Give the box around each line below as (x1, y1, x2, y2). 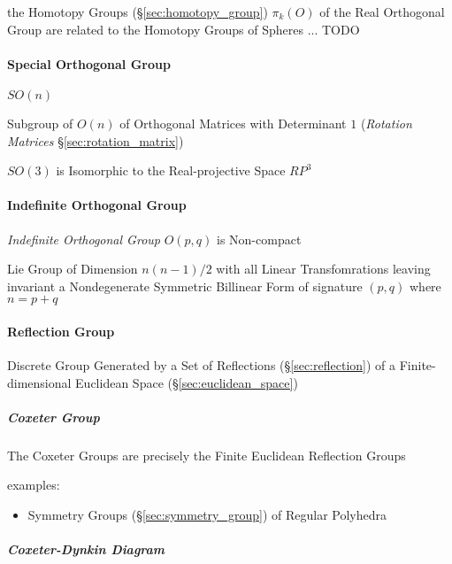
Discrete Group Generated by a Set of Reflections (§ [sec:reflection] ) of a (7, 356, 396, 375)
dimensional (7, 373, 72, 391)
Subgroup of (7, 113, 73, 132)
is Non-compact (216, 229, 302, 248)
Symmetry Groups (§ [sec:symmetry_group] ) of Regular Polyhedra (27, 506, 387, 524)
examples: (7, 475, 60, 494)
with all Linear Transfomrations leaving (216, 259, 431, 278)
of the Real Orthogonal (319, 3, 445, 20)
